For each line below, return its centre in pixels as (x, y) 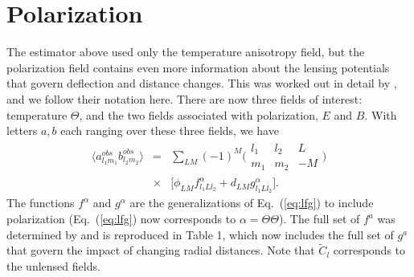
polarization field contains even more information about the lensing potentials (198, 67)
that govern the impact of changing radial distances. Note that (161, 250)
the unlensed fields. (53, 266)
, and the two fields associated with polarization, (199, 114)
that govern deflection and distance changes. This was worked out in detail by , (202, 83)
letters (22, 130)
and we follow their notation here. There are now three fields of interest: (184, 98)
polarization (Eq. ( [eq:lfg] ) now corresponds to (121, 219)
